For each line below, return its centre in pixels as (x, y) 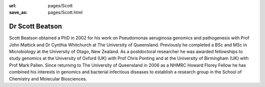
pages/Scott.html (65, 13)
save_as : (18, 13)
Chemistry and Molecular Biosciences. (48, 79)
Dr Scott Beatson (36, 26)
